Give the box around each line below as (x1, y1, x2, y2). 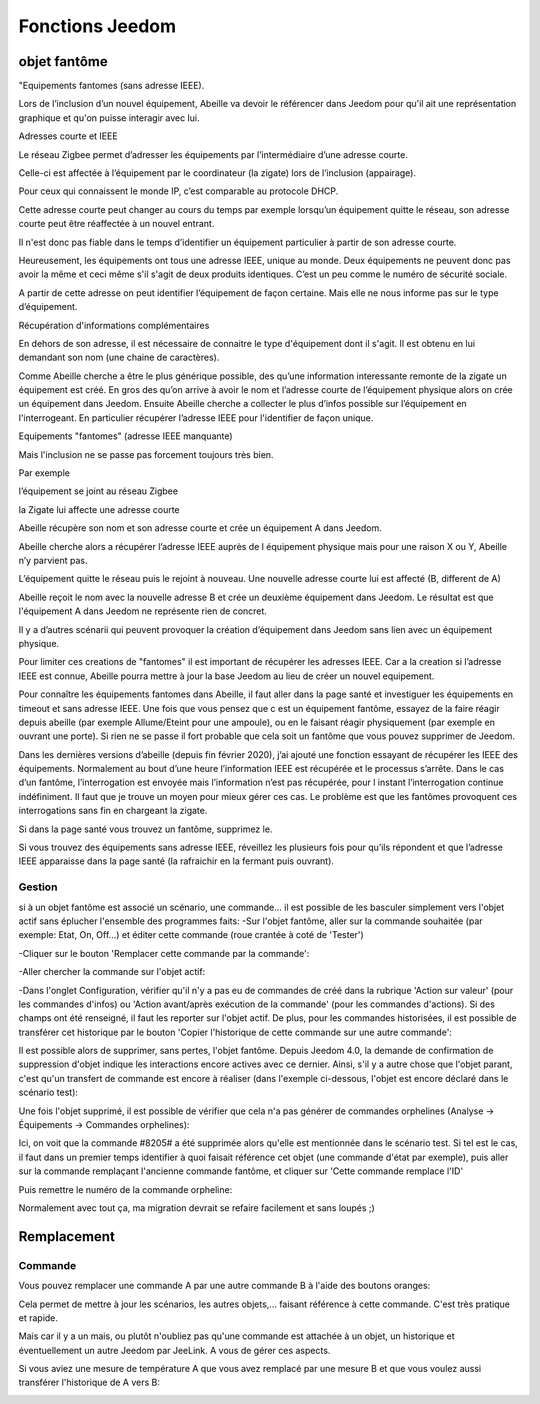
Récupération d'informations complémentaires (18, 319, 210, 331)
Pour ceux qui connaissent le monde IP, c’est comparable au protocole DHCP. (18, 185, 339, 197)
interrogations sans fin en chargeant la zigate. (18, 805, 208, 817)
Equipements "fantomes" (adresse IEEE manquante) (18, 430, 234, 442)
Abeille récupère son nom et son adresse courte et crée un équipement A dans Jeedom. (18, 522, 382, 534)
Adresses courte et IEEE (18, 130, 119, 142)
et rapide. (18, 1311, 59, 1324)
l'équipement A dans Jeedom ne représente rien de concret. (18, 605, 267, 617)
